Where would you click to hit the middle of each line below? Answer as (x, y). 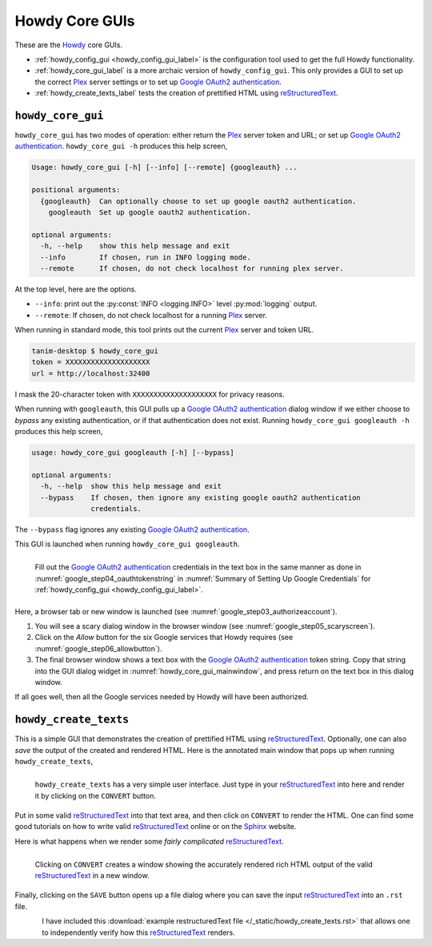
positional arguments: (76, 190)
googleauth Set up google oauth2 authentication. (150, 212)
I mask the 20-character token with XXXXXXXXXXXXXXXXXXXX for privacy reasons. (150, 394)
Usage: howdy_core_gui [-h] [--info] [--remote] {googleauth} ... (164, 167)
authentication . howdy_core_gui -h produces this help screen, (121, 146)
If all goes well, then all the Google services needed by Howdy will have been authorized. (162, 697)
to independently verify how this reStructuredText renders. (139, 932)
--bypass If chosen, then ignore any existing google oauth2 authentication (201, 497)
